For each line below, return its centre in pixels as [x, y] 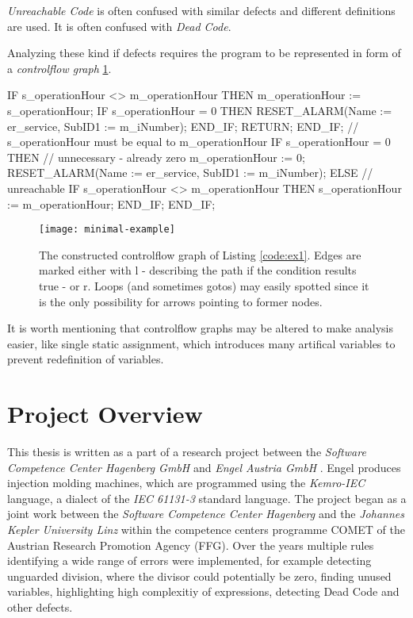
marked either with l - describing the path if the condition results [198, 270]
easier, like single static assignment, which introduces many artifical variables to [201, 343]
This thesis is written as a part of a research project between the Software [187, 452]
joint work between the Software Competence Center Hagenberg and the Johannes [206, 514]
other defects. [40, 607]
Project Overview [105, 414]
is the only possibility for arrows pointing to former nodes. [181, 301]
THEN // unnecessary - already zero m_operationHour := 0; [156, 157]
